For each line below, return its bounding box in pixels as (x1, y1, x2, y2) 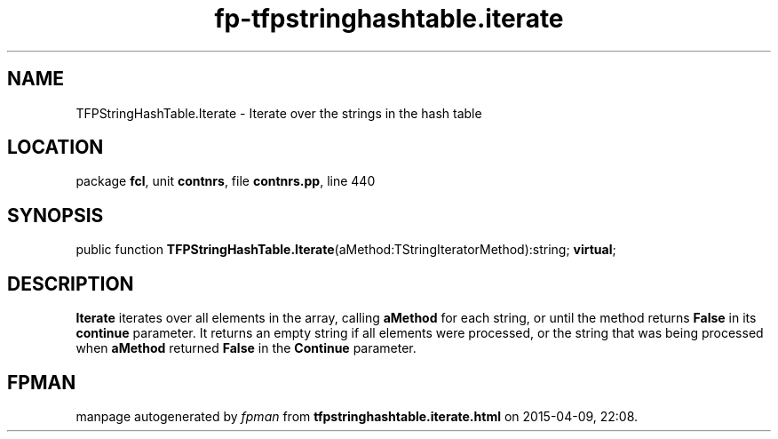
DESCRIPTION (7, 272, 134, 295)
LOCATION (7, 136, 104, 159)
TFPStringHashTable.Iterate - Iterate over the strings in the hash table (75, 105, 482, 121)
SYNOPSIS (7, 204, 104, 227)
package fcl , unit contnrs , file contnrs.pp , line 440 (75, 173, 376, 189)
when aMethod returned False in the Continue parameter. (75, 340, 417, 356)
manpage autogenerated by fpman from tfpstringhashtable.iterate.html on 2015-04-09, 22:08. (75, 408, 639, 424)
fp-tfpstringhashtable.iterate (214, 4, 564, 34)
